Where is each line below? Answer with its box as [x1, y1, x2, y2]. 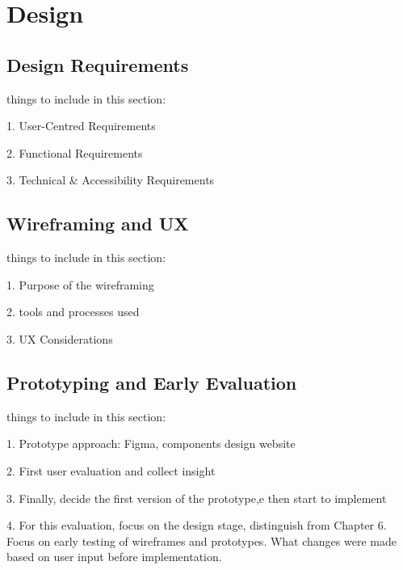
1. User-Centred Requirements [6, 117, 156, 134]
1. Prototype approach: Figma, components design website [6, 435, 296, 452]
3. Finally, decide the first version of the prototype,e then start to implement [6, 489, 387, 506]
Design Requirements [6, 52, 189, 77]
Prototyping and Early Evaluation [6, 369, 297, 395]
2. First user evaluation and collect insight [6, 462, 216, 479]
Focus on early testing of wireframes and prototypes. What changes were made [6, 532, 397, 549]
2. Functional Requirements [6, 144, 143, 161]
